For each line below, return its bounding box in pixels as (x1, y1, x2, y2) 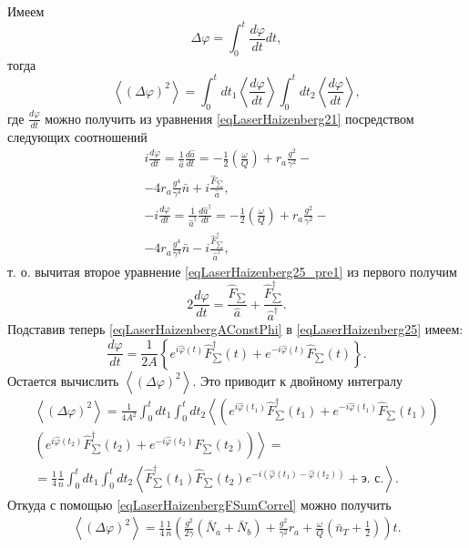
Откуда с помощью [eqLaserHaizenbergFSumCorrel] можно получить (7, 494, 392, 513)
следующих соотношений (7, 127, 148, 146)
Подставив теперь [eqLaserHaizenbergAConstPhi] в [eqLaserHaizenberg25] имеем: (7, 319, 464, 338)
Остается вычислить (7, 370, 119, 390)
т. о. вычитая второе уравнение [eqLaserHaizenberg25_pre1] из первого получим (7, 261, 457, 280)
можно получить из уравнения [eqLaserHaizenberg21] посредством (45, 108, 414, 127)
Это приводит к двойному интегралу (200, 370, 403, 390)
